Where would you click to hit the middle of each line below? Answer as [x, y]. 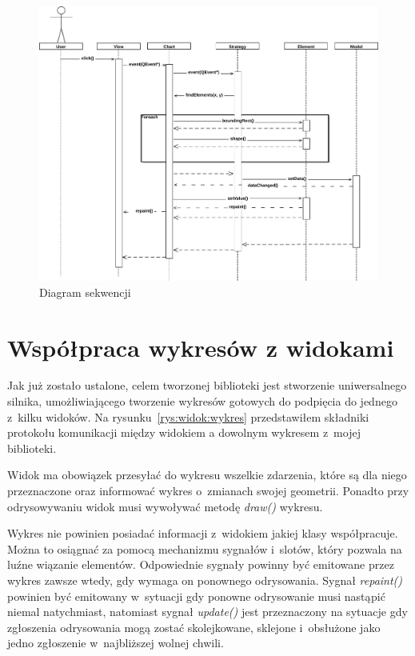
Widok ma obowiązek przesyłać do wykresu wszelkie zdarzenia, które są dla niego [207, 475]
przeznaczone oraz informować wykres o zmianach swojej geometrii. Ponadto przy [208, 491]
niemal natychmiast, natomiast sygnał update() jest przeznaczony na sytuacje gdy [207, 612]
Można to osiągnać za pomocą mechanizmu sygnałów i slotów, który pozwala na [205, 548]
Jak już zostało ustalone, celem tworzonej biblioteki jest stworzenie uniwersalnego [207, 385]
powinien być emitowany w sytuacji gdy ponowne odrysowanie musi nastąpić [196, 596]
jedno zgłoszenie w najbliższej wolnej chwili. [116, 643]
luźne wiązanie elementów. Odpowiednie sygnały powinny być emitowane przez [201, 564]
